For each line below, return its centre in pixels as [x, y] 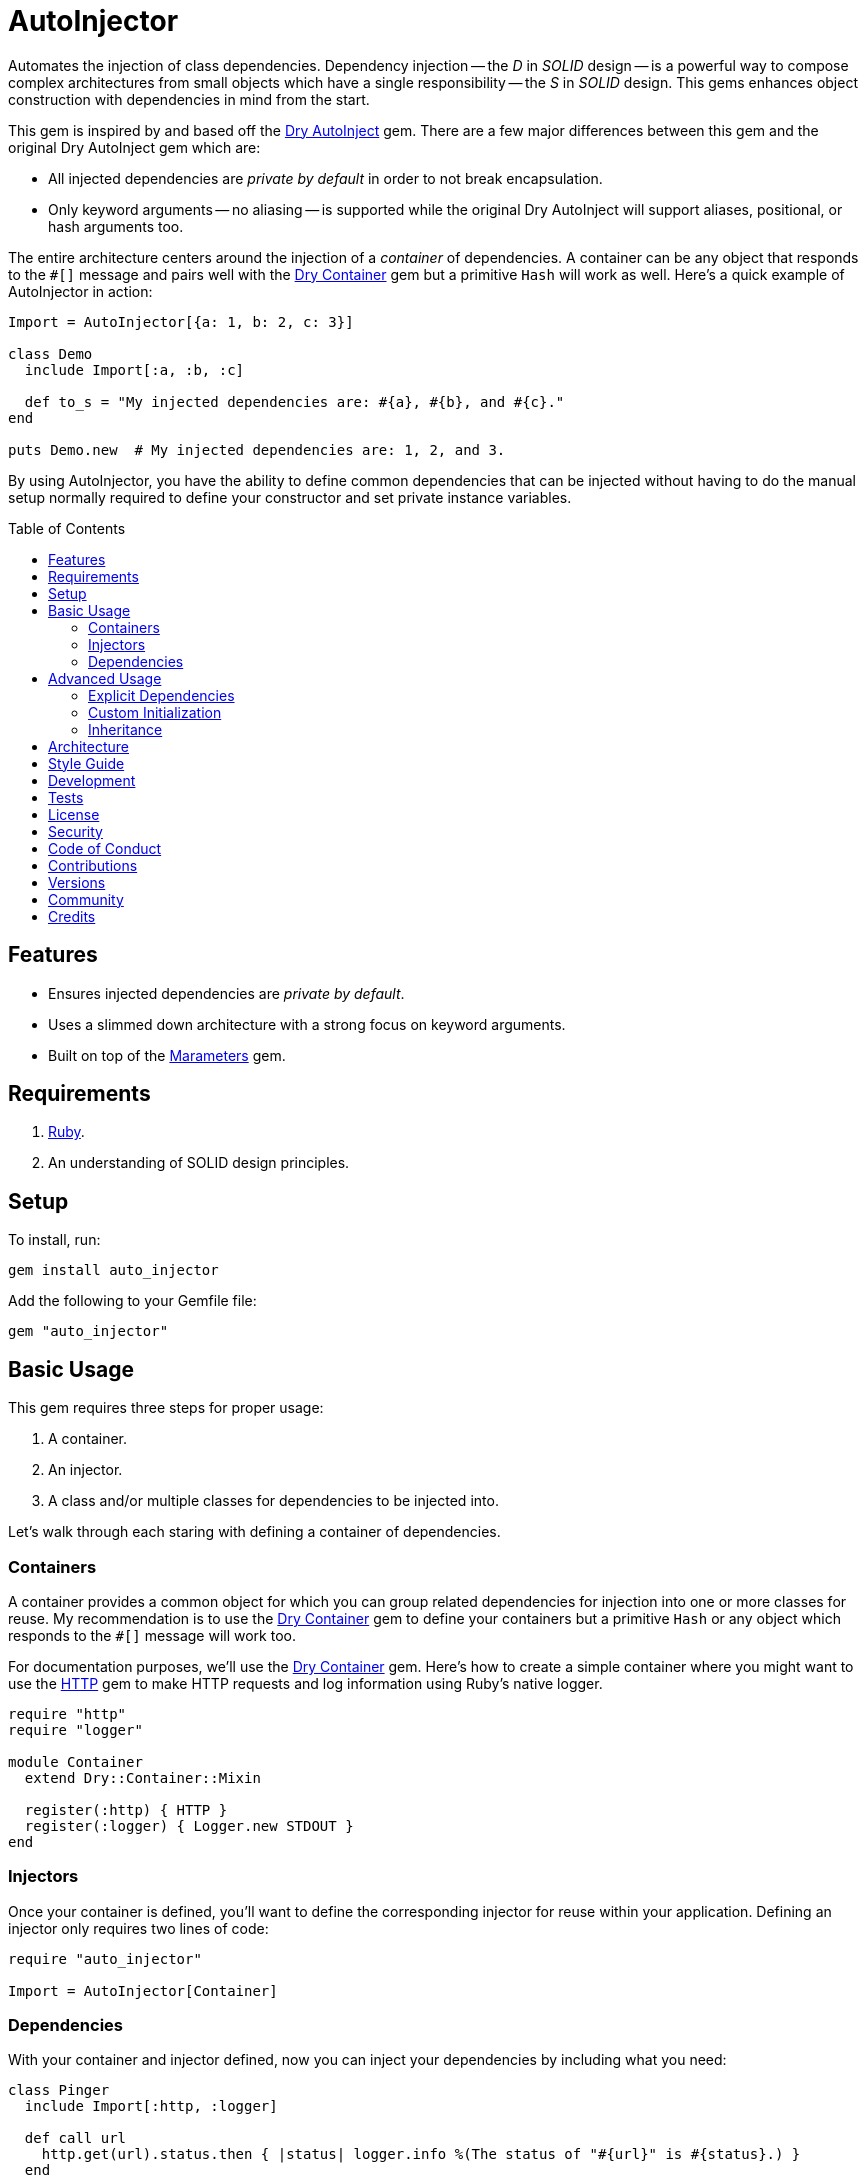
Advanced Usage [105, 678]
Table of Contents [67, 528]
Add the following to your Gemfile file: [132, 1301]
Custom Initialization [155, 712]
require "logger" [75, 1729]
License [74, 814]
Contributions [93, 865]
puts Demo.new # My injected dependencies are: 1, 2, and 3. [257, 449]
